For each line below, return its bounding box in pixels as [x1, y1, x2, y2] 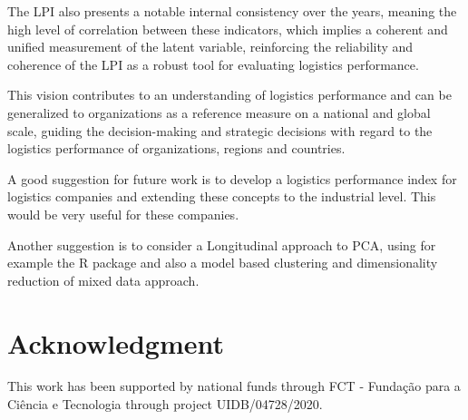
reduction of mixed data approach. [7, 270, 200, 289]
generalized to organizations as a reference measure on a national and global [7, 103, 431, 122]
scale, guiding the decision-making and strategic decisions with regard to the [7, 121, 433, 140]
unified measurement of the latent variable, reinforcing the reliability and [7, 37, 414, 56]
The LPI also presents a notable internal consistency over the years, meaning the [7, 2, 457, 20]
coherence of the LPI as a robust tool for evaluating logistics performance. [7, 54, 419, 73]
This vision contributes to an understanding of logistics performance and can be [7, 85, 452, 104]
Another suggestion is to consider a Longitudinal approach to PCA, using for [7, 235, 436, 254]
